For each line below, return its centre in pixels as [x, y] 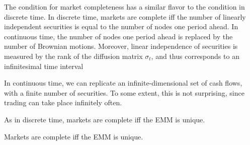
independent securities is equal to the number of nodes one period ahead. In [121, 26]
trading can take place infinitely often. [63, 102]
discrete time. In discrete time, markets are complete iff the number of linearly [125, 16]
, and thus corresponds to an [195, 56]
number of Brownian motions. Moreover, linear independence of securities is [121, 46]
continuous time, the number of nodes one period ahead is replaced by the [118, 36]
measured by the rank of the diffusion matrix [73, 56]
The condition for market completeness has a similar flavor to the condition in [124, 7]
